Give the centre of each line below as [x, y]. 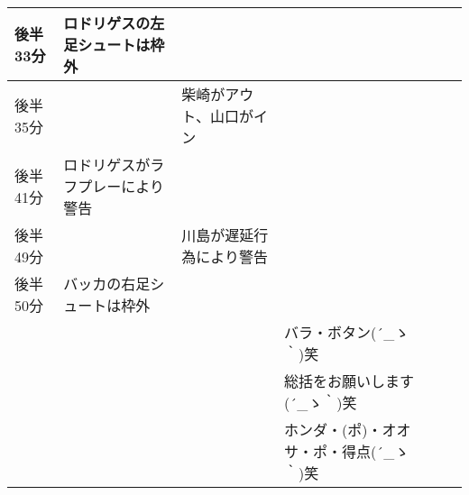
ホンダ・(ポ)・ [333, 430]
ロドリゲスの [107, 23]
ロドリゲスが [107, 165]
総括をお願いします [349, 381]
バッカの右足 [107, 284]
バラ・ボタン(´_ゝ [347, 332]
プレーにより [121, 186]
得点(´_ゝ [376, 451]
